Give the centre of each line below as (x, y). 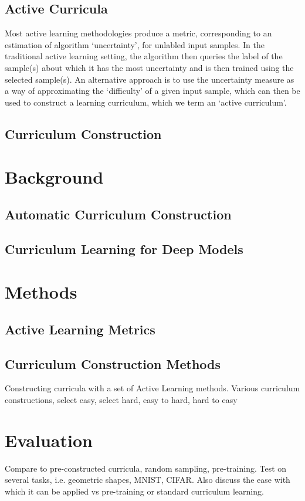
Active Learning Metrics (80, 329)
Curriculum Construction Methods (113, 363)
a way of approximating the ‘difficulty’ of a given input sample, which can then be (152, 91)
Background (54, 177)
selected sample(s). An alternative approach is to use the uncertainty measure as (150, 79)
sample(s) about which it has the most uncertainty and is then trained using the (149, 67)
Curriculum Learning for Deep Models (124, 248)
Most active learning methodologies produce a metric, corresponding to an (138, 33)
